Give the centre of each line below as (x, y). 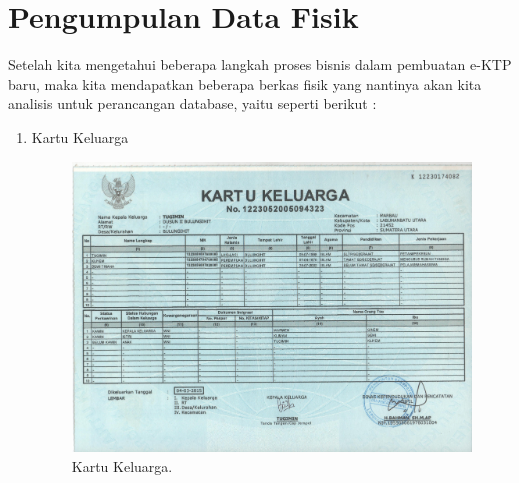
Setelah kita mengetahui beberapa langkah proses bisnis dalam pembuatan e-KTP (260, 64)
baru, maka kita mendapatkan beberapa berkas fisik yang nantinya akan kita (245, 83)
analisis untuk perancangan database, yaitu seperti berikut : (192, 103)
